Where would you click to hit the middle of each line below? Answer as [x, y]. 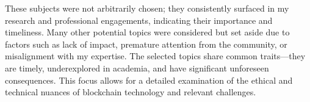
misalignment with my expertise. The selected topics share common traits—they [155, 56]
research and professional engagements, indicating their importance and [139, 20]
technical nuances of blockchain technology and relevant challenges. [131, 92]
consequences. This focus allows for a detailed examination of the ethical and [149, 80]
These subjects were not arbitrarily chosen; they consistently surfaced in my [147, 8]
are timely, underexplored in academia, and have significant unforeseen [137, 67]
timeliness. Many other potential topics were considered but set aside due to [147, 32]
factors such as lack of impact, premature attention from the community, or [146, 44]
